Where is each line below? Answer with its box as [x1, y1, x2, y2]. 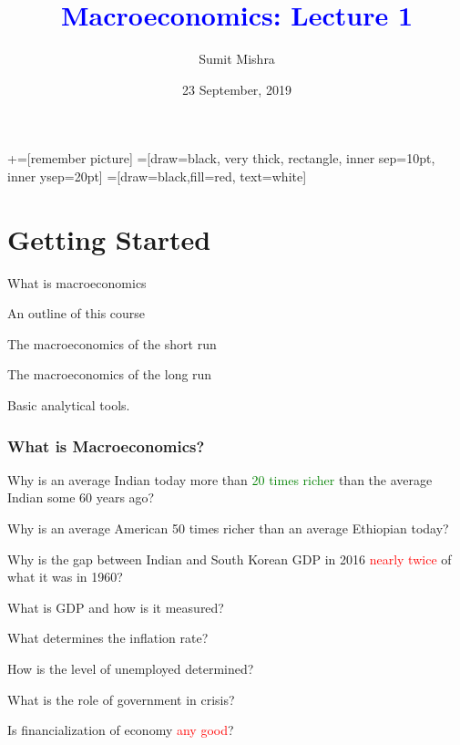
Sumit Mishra [199, 49, 275, 68]
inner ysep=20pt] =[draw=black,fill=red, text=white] [7, 166, 307, 185]
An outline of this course [7, 304, 146, 323]
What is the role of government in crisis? [7, 689, 235, 709]
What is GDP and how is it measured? [7, 597, 224, 616]
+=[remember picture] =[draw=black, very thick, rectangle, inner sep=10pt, [7, 149, 435, 168]
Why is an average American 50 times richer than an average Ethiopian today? [7, 519, 449, 537]
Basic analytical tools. [7, 396, 130, 414]
